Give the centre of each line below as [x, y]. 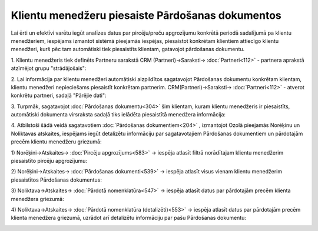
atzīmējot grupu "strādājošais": [49, 68]
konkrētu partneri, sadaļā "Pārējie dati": [59, 96]
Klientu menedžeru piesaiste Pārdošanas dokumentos [146, 15]
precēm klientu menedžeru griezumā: [56, 142]
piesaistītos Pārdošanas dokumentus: [57, 180]
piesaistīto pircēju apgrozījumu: [49, 161]
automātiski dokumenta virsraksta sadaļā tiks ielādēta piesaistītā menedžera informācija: [118, 115]
